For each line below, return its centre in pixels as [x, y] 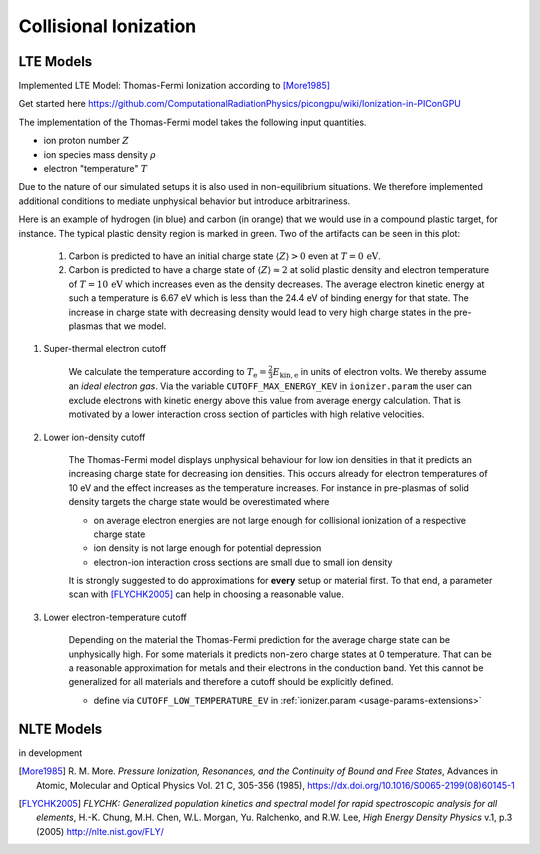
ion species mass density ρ [100, 154]
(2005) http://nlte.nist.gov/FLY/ [100, 831]
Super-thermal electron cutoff [105, 349]
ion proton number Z [86, 141]
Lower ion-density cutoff [94, 437]
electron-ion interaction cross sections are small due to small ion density [243, 562]
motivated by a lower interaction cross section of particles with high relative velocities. [246, 414]
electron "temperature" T [95, 169]
